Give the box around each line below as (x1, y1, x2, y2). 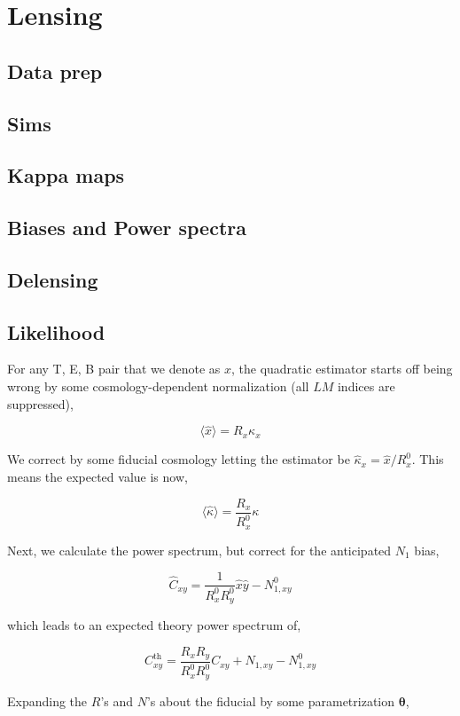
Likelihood (7, 318, 105, 345)
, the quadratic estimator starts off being (230, 359, 453, 378)
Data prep (7, 57, 103, 84)
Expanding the (7, 691, 88, 710)
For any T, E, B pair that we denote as (7, 359, 221, 378)
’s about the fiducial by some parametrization (146, 691, 395, 710)
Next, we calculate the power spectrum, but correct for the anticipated (7, 540, 392, 559)
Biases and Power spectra (7, 214, 246, 241)
